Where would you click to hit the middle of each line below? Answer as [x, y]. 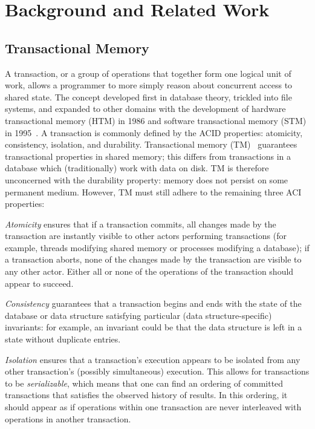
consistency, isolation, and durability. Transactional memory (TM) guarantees [151, 144]
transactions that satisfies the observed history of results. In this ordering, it [146, 395]
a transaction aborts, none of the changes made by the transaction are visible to [153, 259]
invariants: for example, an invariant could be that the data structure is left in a [154, 327]
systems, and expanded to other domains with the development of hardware [145, 109]
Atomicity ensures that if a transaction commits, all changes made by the [141, 224]
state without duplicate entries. [63, 339]
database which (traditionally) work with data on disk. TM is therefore [137, 168]
